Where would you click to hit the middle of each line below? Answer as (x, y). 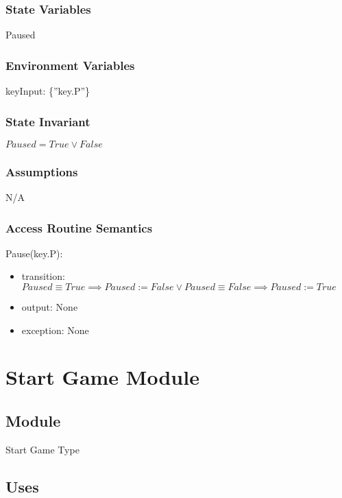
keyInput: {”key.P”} (48, 91)
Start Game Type (42, 449)
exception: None (55, 330)
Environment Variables (70, 65)
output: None (50, 307)
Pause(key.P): (34, 253)
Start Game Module (102, 377)
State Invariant (48, 121)
